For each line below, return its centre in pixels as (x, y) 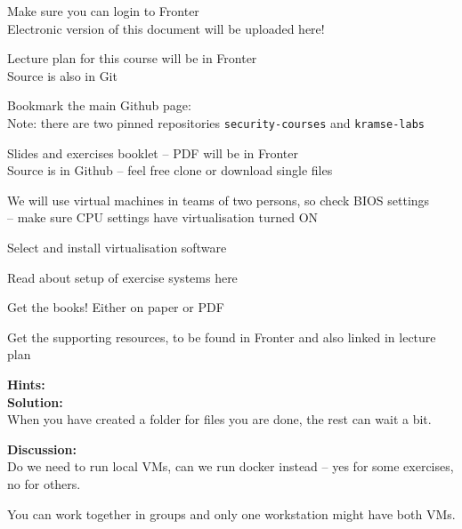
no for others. (44, 483)
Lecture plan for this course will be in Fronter (132, 58)
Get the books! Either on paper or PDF (116, 307)
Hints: (26, 384)
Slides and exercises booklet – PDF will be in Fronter (153, 152)
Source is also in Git (62, 75)
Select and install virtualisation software (117, 247)
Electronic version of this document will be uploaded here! (166, 28)
